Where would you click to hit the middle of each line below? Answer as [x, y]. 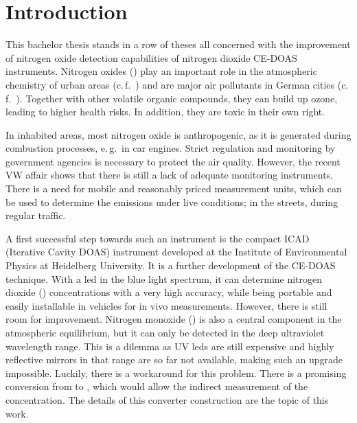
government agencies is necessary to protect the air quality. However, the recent [173, 161]
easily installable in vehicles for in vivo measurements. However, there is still [166, 305]
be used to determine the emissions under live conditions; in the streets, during [172, 202]
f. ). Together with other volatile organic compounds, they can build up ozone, [172, 98]
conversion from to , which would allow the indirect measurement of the [157, 386]
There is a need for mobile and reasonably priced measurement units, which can [174, 188]
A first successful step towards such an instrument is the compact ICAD [158, 238]
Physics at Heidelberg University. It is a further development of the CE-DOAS [171, 265]
